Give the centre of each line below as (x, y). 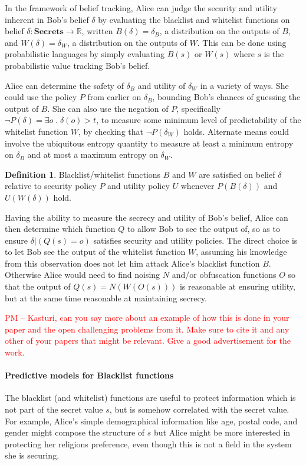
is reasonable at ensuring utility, (237, 286)
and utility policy (139, 186)
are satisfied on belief (237, 174)
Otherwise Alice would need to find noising (83, 275)
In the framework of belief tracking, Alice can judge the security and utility (141, 8)
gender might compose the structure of (75, 432)
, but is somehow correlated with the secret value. (199, 409)
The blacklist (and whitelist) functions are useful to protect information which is (150, 398)
